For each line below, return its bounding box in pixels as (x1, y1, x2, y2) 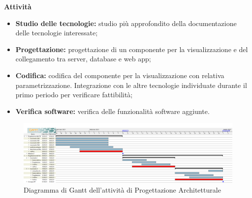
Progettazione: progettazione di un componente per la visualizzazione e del (15, 44, 248, 54)
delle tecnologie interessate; (15, 28, 98, 38)
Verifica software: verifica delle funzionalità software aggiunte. (15, 106, 210, 116)
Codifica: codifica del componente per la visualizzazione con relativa (15, 70, 224, 80)
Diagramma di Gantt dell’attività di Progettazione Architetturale (24, 184, 221, 195)
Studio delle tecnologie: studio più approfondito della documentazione (15, 18, 237, 28)
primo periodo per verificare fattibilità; (15, 89, 133, 100)
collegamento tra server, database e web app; (15, 54, 151, 64)
